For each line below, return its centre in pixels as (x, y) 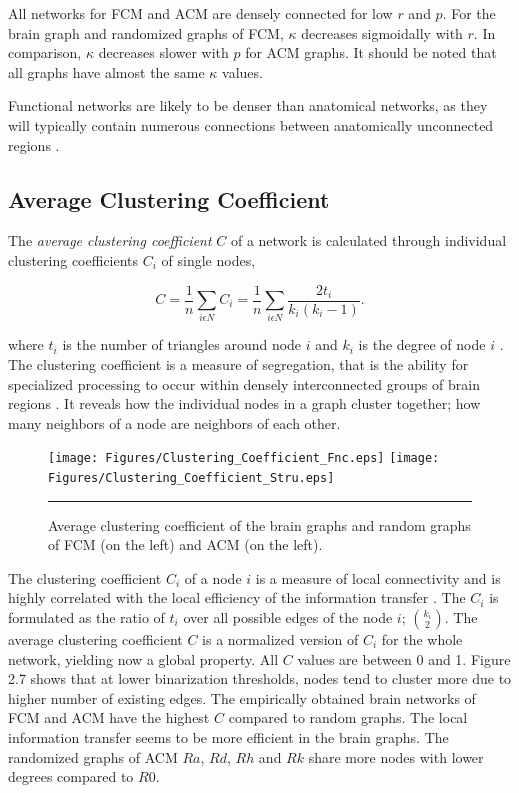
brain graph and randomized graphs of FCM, (146, 32)
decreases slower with (163, 52)
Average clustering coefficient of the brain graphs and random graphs (259, 524)
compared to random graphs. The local (348, 717)
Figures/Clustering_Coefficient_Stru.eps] (191, 477)
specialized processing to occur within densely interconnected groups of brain (244, 383)
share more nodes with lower (396, 756)
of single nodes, (208, 259)
